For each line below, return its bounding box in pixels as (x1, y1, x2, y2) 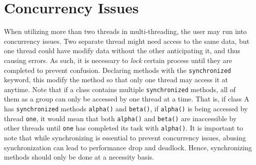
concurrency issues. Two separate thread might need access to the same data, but (4, 35, 250, 46)
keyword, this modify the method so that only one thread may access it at (4, 74, 228, 85)
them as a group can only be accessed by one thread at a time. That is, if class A (4, 94, 250, 104)
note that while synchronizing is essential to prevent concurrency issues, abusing (4, 132, 246, 142)
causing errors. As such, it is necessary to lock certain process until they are (4, 55, 232, 65)
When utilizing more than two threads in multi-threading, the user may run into (4, 26, 247, 36)
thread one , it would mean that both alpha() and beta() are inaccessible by (4, 113, 237, 123)
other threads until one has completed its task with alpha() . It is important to (4, 123, 243, 133)
